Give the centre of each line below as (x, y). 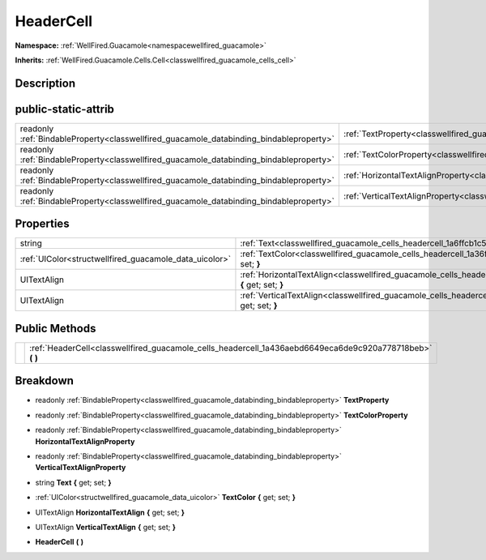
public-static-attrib (65, 109)
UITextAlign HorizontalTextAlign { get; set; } (110, 512)
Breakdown (45, 381)
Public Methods (55, 328)
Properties (42, 224)
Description (45, 83)
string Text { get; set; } (74, 482)
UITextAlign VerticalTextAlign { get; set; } (105, 527)
